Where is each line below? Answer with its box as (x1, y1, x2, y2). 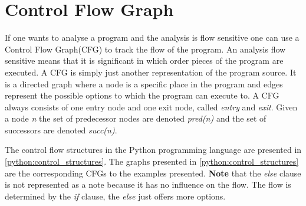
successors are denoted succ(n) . (5, 123, 117, 136)
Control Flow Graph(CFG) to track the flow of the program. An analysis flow (5, 42, 286, 55)
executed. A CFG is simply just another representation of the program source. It (5, 66, 297, 78)
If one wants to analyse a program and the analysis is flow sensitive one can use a (5, 31, 300, 44)
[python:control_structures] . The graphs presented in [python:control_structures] (5, 155, 299, 168)
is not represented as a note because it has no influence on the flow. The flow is (5, 178, 291, 191)
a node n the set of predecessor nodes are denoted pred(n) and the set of (5, 112, 266, 125)
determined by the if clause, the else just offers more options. (5, 189, 226, 202)
